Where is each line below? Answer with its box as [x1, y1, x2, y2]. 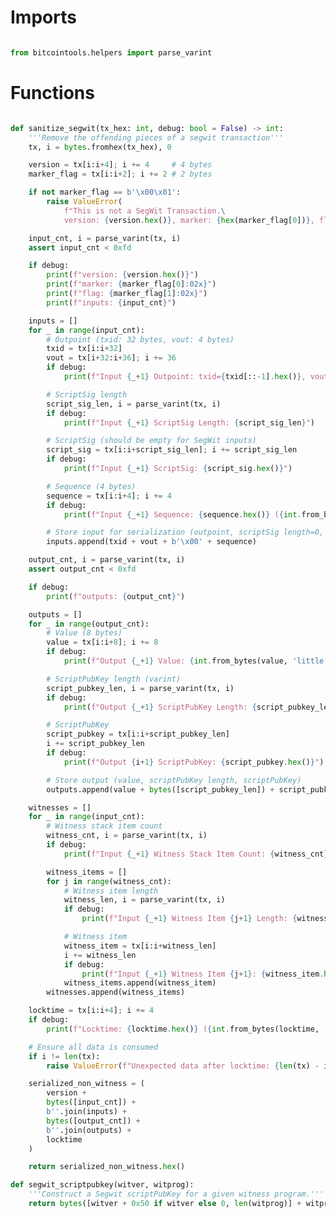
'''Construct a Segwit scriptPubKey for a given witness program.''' [28, 1189, 325, 1200]
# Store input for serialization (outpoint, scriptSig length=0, [46, 527, 325, 538]
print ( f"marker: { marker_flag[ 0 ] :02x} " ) [46, 279, 217, 290]
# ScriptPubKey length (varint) [46, 674, 182, 684]
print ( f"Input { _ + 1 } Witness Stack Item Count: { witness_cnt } [63, 849, 329, 859]
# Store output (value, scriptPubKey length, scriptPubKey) [46, 775, 302, 785]
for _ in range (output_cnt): [28, 619, 150, 629]
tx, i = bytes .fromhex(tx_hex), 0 [28, 142, 172, 152]
